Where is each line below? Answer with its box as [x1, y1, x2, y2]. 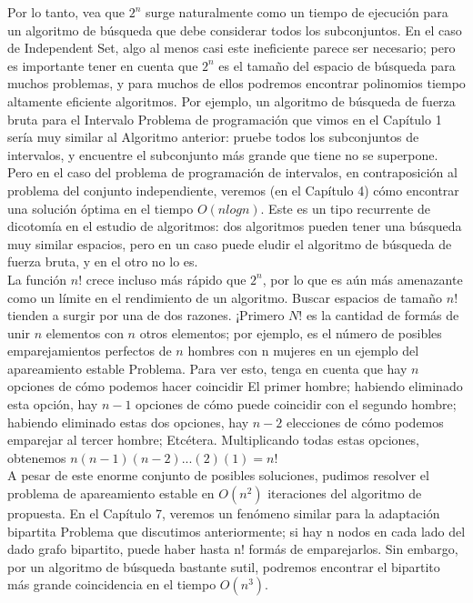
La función [7, 269, 67, 288]
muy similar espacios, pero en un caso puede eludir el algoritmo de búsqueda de [7, 234, 452, 253]
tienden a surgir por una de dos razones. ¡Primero [7, 306, 285, 325]
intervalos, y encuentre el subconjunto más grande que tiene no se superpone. [7, 145, 438, 164]
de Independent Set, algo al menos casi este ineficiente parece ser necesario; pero [7, 38, 456, 57]
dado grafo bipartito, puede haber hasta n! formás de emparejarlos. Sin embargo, [7, 539, 458, 558]
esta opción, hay [7, 395, 98, 414]
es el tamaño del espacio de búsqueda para [218, 55, 456, 75]
